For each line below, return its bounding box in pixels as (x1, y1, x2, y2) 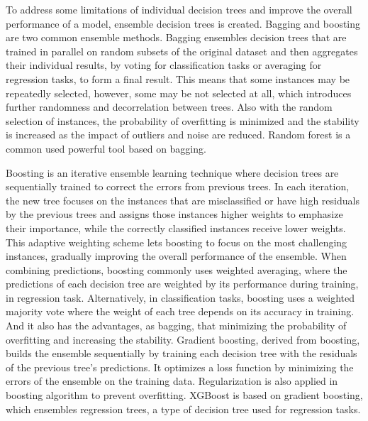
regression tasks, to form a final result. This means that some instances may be (6, 71, 350, 86)
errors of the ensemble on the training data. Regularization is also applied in (6, 373, 338, 388)
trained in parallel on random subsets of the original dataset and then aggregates (6, 43, 358, 58)
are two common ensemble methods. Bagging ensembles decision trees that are (6, 30, 347, 45)
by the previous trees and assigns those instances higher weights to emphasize (6, 207, 343, 222)
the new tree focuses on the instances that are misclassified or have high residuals (6, 192, 359, 207)
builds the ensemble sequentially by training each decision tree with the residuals (6, 346, 357, 361)
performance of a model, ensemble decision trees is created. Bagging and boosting (6, 16, 361, 31)
